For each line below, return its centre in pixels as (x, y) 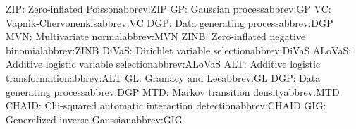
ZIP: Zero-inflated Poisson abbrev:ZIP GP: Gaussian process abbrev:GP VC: (168, 8)
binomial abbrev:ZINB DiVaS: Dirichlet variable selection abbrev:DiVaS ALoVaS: (179, 50)
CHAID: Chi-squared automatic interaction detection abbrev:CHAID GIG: (166, 105)
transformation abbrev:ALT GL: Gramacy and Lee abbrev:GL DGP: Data (163, 77)
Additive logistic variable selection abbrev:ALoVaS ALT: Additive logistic (163, 64)
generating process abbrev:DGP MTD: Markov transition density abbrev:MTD (173, 91)
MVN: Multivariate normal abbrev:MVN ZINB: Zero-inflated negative (156, 36)
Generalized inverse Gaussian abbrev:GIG (94, 119)
